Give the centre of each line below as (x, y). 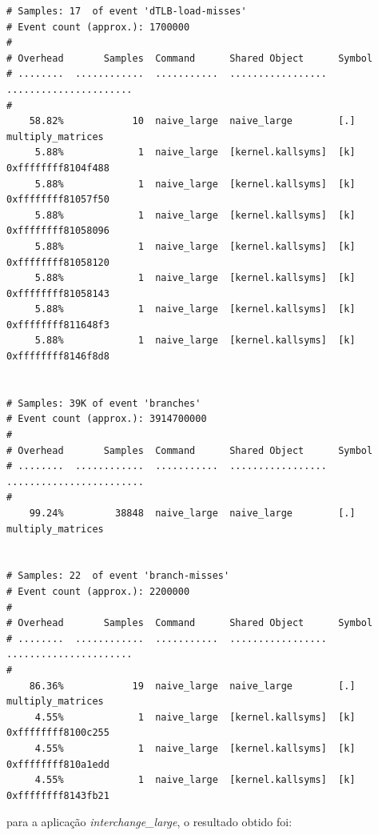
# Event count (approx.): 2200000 (98, 591)
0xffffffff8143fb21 (58, 795)
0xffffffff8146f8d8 (58, 357)
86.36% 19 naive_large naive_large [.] (192, 686)
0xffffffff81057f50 (58, 200)
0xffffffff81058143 (58, 293)
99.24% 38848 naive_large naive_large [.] (192, 513)
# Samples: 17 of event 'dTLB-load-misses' (127, 11)
